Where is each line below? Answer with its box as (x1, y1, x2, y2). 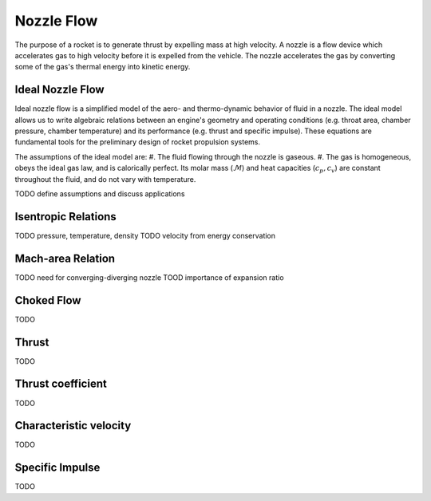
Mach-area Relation (14, 251, 116, 265)
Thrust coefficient (14, 377, 107, 391)
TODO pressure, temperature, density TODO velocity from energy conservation (14, 231, 275, 240)
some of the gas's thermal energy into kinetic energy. (14, 62, 191, 72)
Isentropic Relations (14, 210, 117, 223)
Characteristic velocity (14, 419, 132, 432)
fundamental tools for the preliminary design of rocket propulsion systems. (14, 137, 261, 147)
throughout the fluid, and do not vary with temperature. (14, 174, 196, 183)
